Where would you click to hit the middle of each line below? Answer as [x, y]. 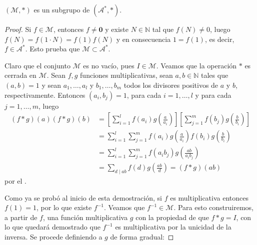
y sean [51, 85]
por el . [15, 181]
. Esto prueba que [52, 49]
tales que [215, 75]
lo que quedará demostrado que [52, 227]
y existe [117, 29]
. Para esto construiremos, [213, 207]
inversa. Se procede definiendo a [53, 237]
